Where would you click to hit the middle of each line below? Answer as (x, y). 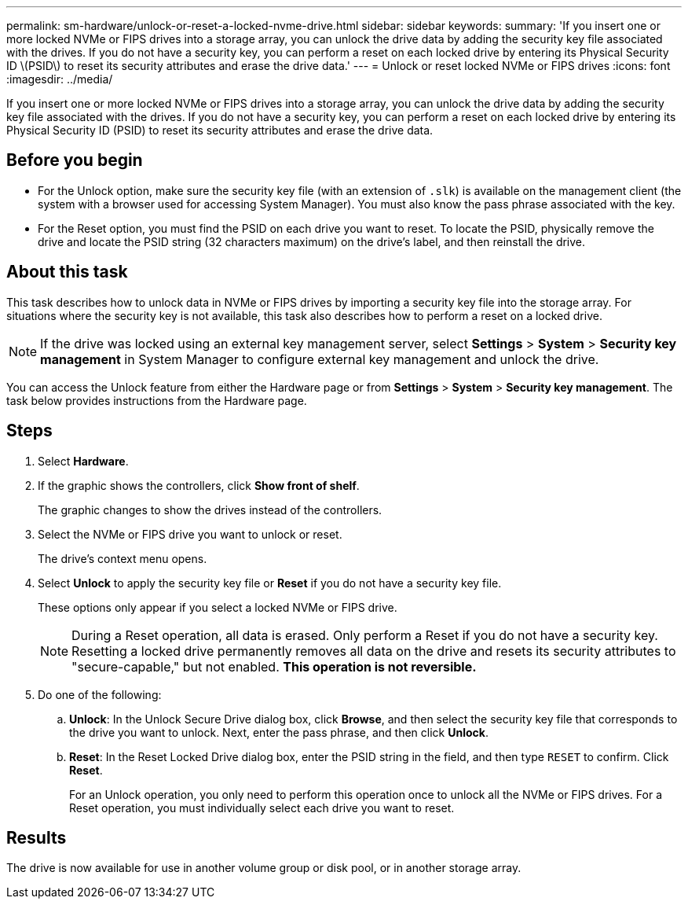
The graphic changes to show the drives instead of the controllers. (210, 510)
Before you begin (75, 160)
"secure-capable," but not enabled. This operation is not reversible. (274, 666)
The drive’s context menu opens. (123, 558)
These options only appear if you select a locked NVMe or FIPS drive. (218, 607)
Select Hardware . (83, 461)
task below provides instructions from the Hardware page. (157, 400)
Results (37, 837)
